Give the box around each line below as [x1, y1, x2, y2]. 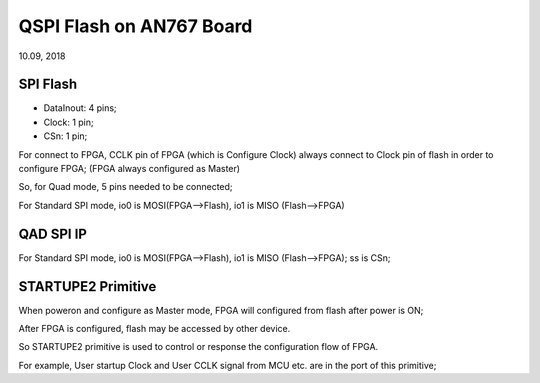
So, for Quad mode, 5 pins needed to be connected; [18, 181, 234, 193]
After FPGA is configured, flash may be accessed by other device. [18, 323, 291, 334]
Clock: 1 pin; [43, 116, 94, 128]
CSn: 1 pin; [43, 130, 88, 142]
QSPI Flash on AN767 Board [18, 15, 253, 37]
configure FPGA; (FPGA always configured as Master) [18, 163, 240, 175]
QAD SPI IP [18, 225, 87, 242]
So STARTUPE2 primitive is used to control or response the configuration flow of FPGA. [18, 341, 379, 353]
